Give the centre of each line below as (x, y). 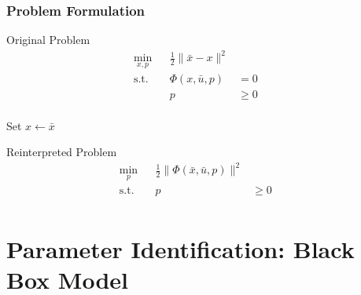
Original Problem (48, 40)
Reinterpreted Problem (62, 152)
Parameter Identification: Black (180, 248)
